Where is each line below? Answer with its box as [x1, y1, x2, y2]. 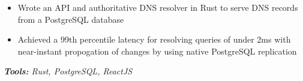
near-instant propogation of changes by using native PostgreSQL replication [17, 44, 297, 57]
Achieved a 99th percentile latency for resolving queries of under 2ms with [17, 33, 291, 46]
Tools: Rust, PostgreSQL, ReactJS [4, 65, 133, 77]
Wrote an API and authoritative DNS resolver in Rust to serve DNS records [17, 1, 298, 13]
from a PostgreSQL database [17, 13, 124, 25]
